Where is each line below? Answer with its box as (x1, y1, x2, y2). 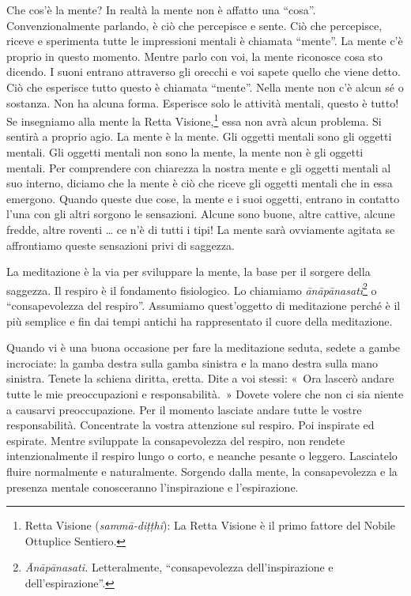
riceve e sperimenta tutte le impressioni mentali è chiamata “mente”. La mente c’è (6, 32, 403, 49)
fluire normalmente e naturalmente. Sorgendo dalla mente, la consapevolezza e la (6, 462, 398, 479)
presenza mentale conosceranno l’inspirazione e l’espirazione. (6, 478, 299, 495)
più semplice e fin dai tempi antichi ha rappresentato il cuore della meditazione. (6, 312, 393, 329)
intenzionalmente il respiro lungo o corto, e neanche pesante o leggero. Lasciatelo (6, 447, 398, 464)
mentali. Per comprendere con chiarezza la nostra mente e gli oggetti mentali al (6, 159, 391, 175)
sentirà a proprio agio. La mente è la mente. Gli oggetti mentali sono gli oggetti (6, 128, 392, 145)
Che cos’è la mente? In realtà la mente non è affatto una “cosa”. (6, 2, 316, 17)
